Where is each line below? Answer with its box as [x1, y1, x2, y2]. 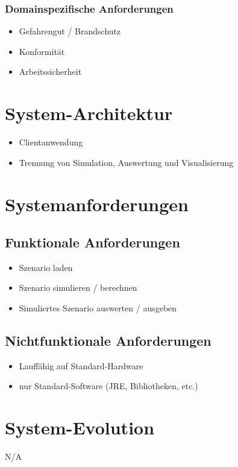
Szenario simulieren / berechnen [19, 281, 137, 294]
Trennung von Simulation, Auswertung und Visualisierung [19, 156, 234, 168]
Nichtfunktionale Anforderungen [5, 331, 211, 350]
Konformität [19, 45, 65, 57]
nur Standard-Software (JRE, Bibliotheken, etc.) [19, 380, 198, 392]
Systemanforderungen [5, 191, 189, 216]
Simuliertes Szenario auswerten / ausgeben [19, 302, 177, 314]
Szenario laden [19, 261, 73, 273]
